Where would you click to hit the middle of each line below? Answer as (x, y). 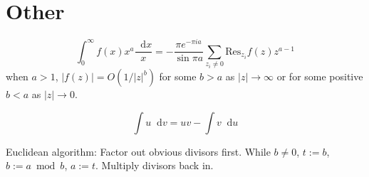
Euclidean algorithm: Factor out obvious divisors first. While (138, 151)
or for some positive (320, 76)
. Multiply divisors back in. (154, 165)
